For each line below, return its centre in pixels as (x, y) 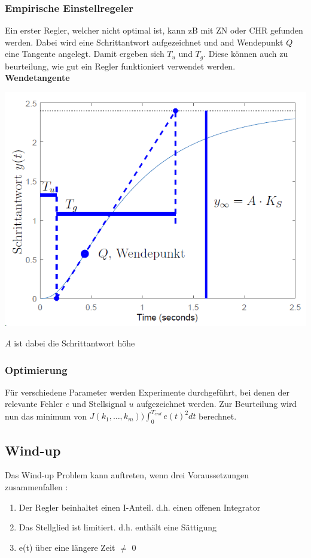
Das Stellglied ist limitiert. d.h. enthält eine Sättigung (118, 527)
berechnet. (218, 416)
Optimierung (36, 370)
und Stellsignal (99, 404)
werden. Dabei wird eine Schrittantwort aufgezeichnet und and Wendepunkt (144, 42)
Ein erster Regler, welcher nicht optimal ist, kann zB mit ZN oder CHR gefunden (154, 30)
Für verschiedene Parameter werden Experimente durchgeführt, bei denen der (147, 392)
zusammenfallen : (36, 487)
